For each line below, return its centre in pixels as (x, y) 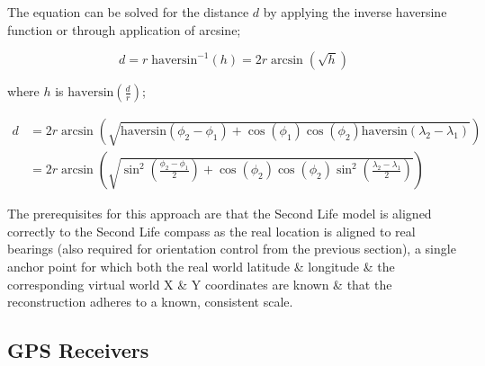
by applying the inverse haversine (355, 12)
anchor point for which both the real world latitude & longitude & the (201, 267)
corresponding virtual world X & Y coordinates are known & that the (200, 284)
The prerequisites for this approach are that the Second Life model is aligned (220, 214)
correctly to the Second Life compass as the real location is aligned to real (211, 231)
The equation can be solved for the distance (128, 12)
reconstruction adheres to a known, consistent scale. (150, 302)
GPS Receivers (78, 350)
